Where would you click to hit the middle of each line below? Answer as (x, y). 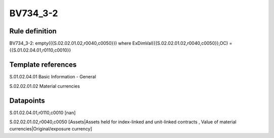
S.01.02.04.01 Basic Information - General (53, 77)
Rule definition (33, 31)
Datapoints (27, 100)
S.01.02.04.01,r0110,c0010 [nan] (43, 112)
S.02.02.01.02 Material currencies (45, 86)
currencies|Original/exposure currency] (51, 129)
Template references (43, 65)
